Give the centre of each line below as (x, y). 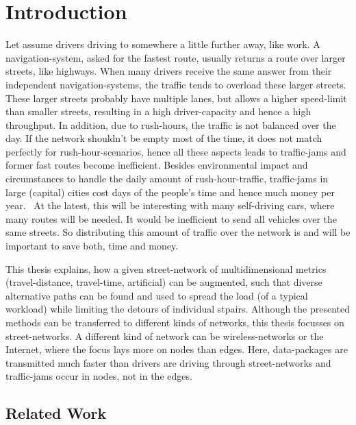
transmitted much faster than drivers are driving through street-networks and (168, 362)
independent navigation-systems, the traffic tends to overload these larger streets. (176, 84)
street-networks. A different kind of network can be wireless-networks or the (165, 336)
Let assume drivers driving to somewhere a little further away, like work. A (163, 44)
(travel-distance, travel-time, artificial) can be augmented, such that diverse (164, 282)
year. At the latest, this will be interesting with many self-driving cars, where (170, 205)
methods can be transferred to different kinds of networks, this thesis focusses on (175, 322)
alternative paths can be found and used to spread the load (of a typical (157, 295)
